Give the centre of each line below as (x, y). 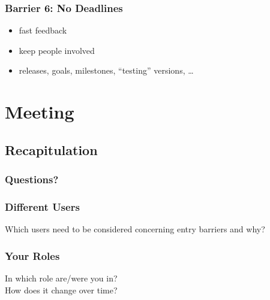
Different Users (42, 206)
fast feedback (43, 30)
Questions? (32, 179)
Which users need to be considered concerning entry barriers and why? (135, 229)
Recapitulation (51, 149)
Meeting (40, 112)
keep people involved (57, 50)
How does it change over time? (61, 290)
